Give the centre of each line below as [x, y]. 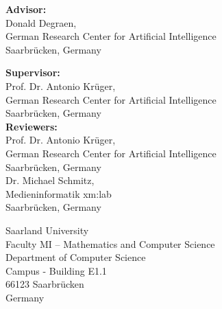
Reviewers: [32, 126]
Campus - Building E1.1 [56, 270]
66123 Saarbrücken [45, 284]
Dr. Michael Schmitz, [50, 180]
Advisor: [26, 9]
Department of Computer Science [76, 257]
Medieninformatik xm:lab [59, 193]
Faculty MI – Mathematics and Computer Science [110, 243]
